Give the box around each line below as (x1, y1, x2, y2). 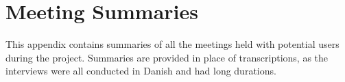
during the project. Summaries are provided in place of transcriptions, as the (5, 50, 329, 64)
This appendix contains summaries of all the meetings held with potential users (5, 37, 340, 51)
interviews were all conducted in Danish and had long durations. (5, 64, 276, 78)
